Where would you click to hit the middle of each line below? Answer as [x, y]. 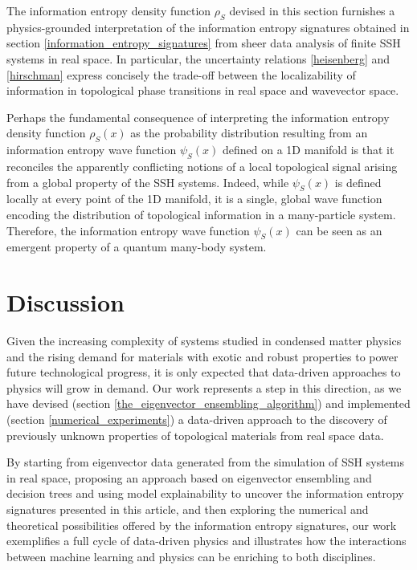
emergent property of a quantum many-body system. [137, 247]
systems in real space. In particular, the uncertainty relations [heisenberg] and [198, 58]
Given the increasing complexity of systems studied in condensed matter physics [204, 341]
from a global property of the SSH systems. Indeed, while [148, 182]
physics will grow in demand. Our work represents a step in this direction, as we [204, 387]
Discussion [65, 302]
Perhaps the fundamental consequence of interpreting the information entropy [198, 117]
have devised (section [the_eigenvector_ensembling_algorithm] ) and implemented [208, 403]
